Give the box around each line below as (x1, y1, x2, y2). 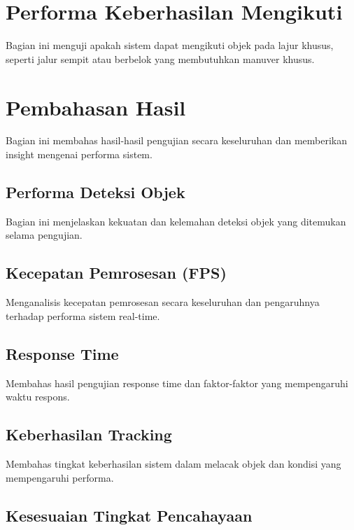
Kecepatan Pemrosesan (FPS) (6, 262, 227, 284)
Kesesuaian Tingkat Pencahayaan (6, 504, 253, 526)
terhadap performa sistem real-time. (6, 308, 160, 323)
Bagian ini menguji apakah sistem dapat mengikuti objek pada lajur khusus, (6, 38, 334, 53)
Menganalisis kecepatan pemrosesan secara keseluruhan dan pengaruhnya (6, 295, 320, 309)
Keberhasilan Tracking (6, 424, 172, 445)
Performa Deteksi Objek (6, 181, 185, 203)
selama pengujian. (6, 228, 83, 242)
